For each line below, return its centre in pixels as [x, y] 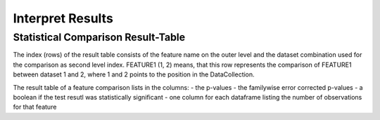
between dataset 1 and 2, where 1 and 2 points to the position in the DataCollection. [134, 74]
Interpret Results [63, 18]
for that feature [35, 107]
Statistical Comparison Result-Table [99, 37]
